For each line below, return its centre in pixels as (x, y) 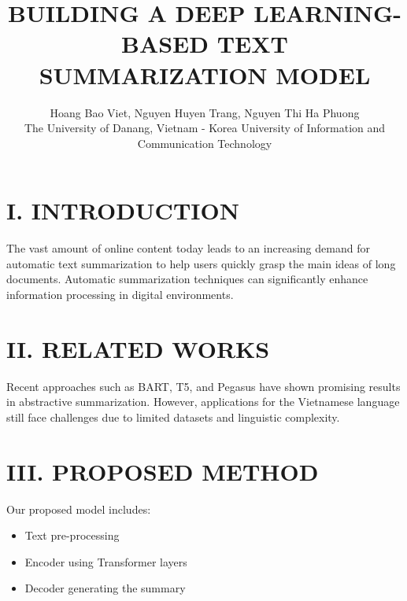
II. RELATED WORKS (138, 348)
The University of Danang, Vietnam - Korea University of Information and (205, 128)
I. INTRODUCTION (123, 210)
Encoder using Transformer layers (106, 561)
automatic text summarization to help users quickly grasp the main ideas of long (201, 263)
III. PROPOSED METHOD (163, 471)
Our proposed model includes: (79, 509)
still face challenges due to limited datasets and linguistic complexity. (173, 417)
